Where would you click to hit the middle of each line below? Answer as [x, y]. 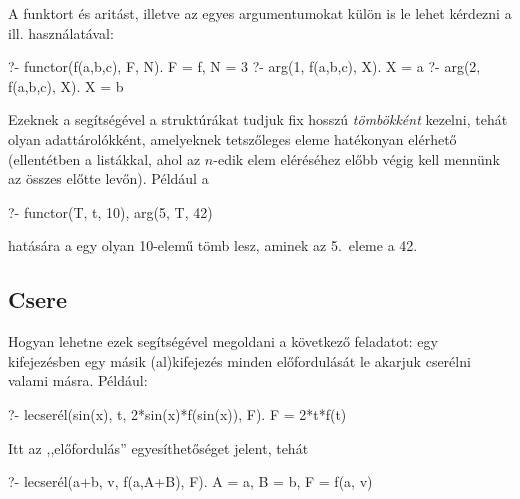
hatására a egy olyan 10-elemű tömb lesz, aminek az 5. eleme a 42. [213, 245]
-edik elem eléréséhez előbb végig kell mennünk [356, 158]
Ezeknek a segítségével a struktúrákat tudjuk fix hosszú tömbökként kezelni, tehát [258, 119]
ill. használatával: [61, 32]
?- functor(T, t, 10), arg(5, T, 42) [110, 211]
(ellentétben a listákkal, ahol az [104, 158]
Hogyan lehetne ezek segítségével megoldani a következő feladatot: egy [223, 341]
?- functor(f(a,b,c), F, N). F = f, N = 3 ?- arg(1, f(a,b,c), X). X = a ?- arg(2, [244, 66]
